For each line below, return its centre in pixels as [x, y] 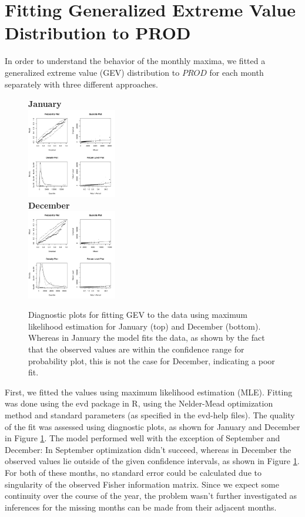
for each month [237, 72]
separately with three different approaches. [81, 84]
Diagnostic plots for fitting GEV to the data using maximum [138, 315]
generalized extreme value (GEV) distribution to [92, 72]
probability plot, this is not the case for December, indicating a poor [152, 360]
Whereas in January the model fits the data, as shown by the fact [147, 338]
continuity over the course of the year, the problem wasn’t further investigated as [151, 496]
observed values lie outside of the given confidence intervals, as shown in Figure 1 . [152, 461]
